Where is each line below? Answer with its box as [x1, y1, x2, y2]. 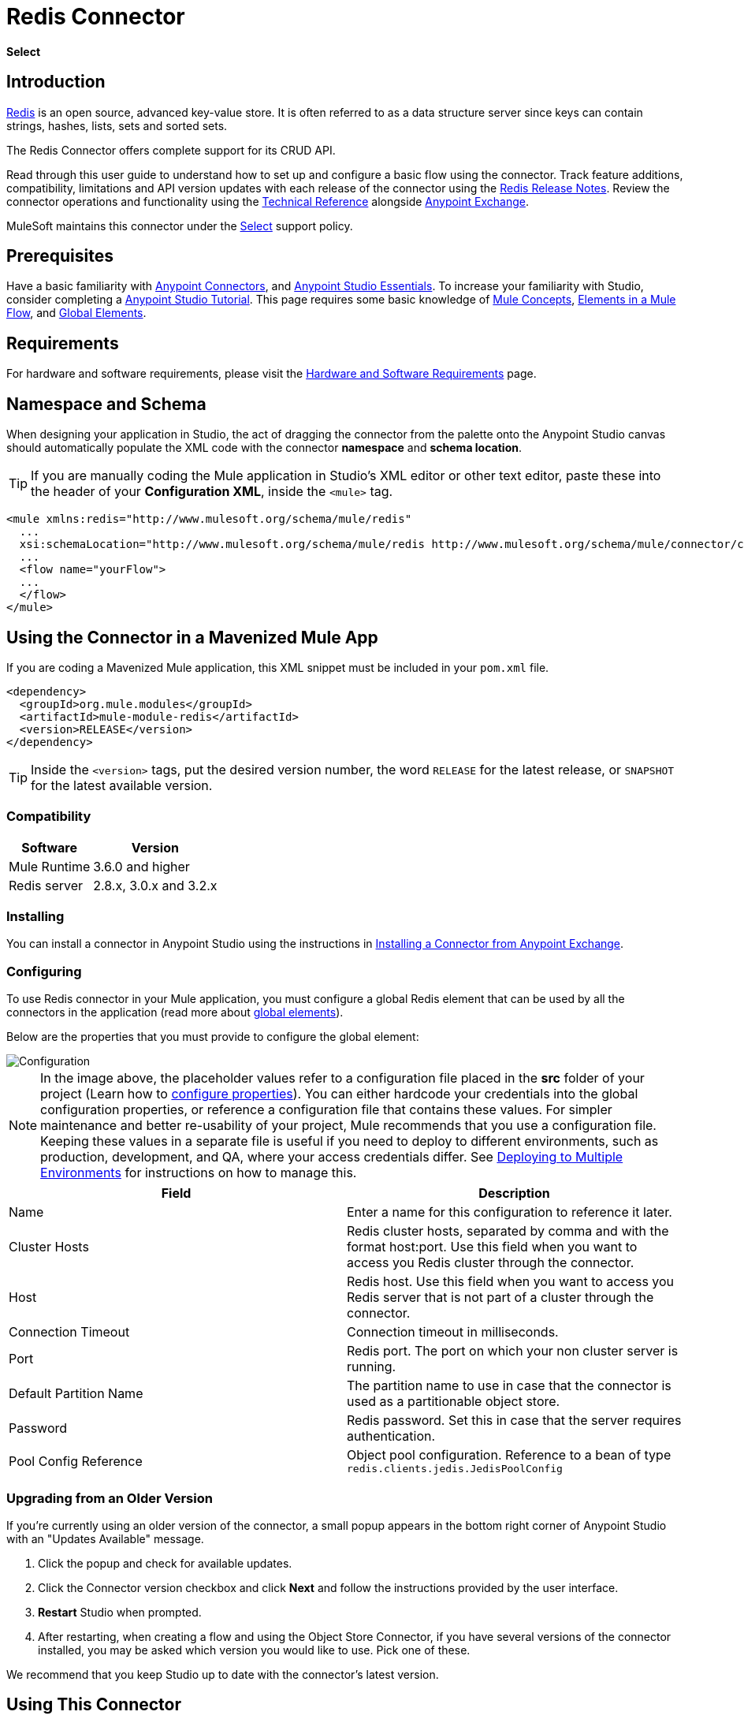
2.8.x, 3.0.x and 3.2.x [93, 877, 218, 893]
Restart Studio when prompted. [38, 1605, 202, 1619]
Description [478, 1185, 550, 1202]
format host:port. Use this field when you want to [347, 1239, 638, 1255]
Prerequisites [6, 246, 113, 267]
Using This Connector [6, 1695, 181, 1715]
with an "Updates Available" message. [6, 1531, 204, 1546]
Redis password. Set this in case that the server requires [347, 1412, 682, 1429]
